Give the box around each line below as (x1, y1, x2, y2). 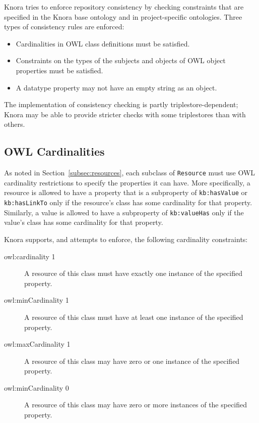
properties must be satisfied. (16, 65, 103, 75)
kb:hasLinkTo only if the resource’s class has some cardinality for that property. (4, 197, 252, 208)
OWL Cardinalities (4, 144, 105, 159)
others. (4, 119, 25, 129)
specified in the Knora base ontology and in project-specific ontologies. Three (4, 11, 242, 22)
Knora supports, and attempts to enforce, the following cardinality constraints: (4, 233, 248, 244)
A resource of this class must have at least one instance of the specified (24, 311, 243, 322)
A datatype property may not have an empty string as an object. (16, 82, 217, 92)
